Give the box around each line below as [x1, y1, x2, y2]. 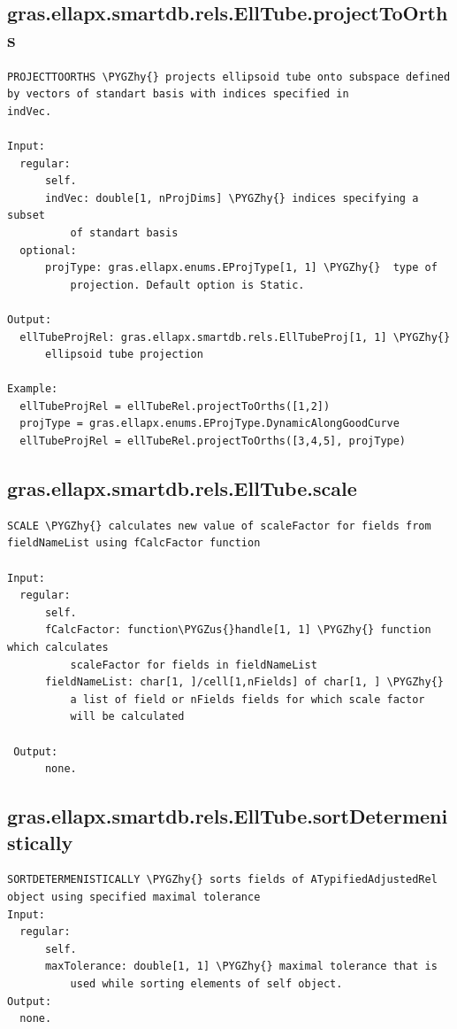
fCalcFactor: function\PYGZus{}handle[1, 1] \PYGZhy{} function [44, 623, 431, 637]
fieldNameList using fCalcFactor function [7, 537, 261, 550]
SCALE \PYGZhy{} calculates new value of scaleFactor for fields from [7, 519, 431, 532]
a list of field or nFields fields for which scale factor [70, 692, 425, 706]
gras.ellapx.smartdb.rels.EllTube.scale [7, 475, 357, 502]
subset [7, 209, 45, 222]
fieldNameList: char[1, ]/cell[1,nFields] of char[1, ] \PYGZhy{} [44, 676, 444, 689]
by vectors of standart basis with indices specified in [7, 88, 349, 101]
